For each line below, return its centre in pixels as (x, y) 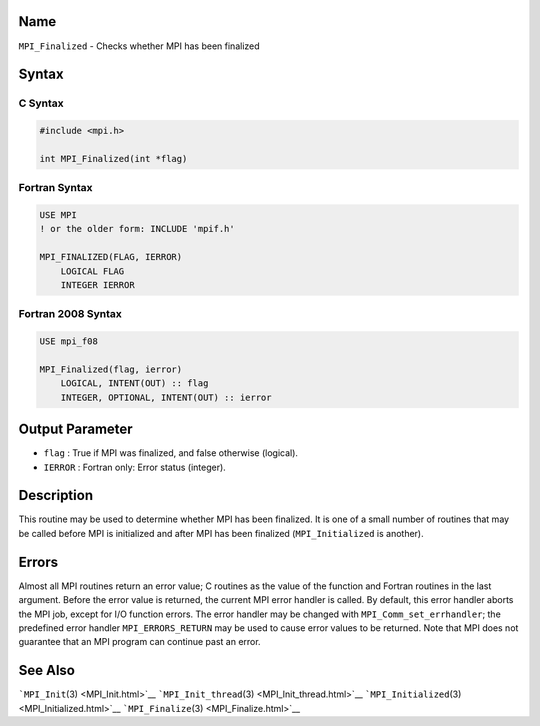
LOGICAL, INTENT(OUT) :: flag (134, 383)
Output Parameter (76, 429)
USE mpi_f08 (69, 341)
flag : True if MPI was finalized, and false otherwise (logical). (171, 453)
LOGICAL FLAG (92, 271)
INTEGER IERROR (97, 284)
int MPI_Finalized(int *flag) (113, 158)
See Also (46, 670)
